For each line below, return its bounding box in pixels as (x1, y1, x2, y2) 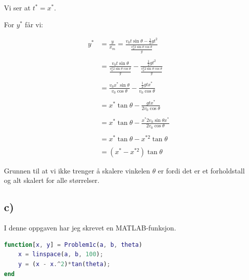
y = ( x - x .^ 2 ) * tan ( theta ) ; (18, 261, 110, 268)
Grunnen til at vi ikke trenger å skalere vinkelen (4, 165, 150, 175)
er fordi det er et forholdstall (158, 165, 245, 175)
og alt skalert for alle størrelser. (4, 175, 100, 185)
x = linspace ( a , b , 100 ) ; (18, 251, 103, 258)
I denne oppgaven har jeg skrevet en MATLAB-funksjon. (4, 223, 176, 233)
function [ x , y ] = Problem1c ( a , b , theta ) (4, 241, 143, 248)
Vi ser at (4, 2, 31, 12)
